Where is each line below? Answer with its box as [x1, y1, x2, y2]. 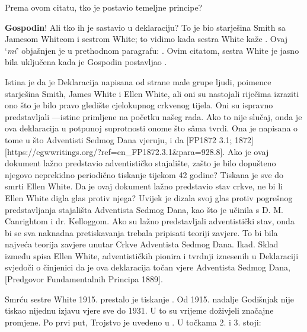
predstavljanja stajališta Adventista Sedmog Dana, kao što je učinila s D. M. [5, 203, 283, 215]
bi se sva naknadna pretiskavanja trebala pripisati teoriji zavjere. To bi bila [5, 226, 278, 238]
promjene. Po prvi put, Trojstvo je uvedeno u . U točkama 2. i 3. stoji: [5, 315, 261, 328]
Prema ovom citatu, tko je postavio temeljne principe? [5, 1, 203, 13]
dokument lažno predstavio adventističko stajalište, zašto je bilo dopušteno [5, 157, 276, 169]
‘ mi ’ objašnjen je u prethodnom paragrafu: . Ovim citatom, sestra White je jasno [5, 44, 299, 56]
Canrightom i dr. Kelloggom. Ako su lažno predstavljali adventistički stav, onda [5, 215, 295, 227]
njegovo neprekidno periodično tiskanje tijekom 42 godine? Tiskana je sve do [5, 168, 284, 180]
